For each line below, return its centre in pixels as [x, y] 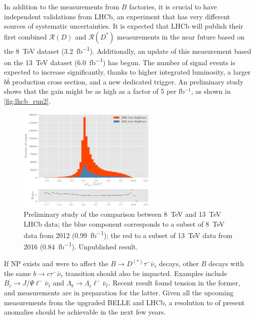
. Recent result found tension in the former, [174, 283]
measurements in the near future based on [181, 36]
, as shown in [211, 91]
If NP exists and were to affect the [56, 263]
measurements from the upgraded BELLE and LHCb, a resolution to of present [125, 302]
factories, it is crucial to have [173, 6]
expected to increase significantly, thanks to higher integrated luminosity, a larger [127, 72]
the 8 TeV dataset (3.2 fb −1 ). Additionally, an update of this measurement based [128, 50]
